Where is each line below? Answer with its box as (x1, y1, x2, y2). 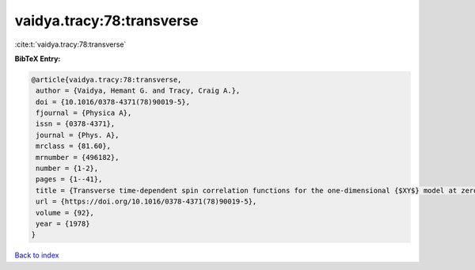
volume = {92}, (36, 208, 95, 217)
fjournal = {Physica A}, (36, 108, 132, 118)
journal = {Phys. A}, (36, 131, 120, 139)
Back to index (14, 250, 59, 260)
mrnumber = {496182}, (36, 153, 120, 162)
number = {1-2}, (36, 164, 99, 173)
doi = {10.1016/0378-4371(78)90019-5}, (36, 97, 190, 106)
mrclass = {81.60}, (36, 142, 111, 150)
